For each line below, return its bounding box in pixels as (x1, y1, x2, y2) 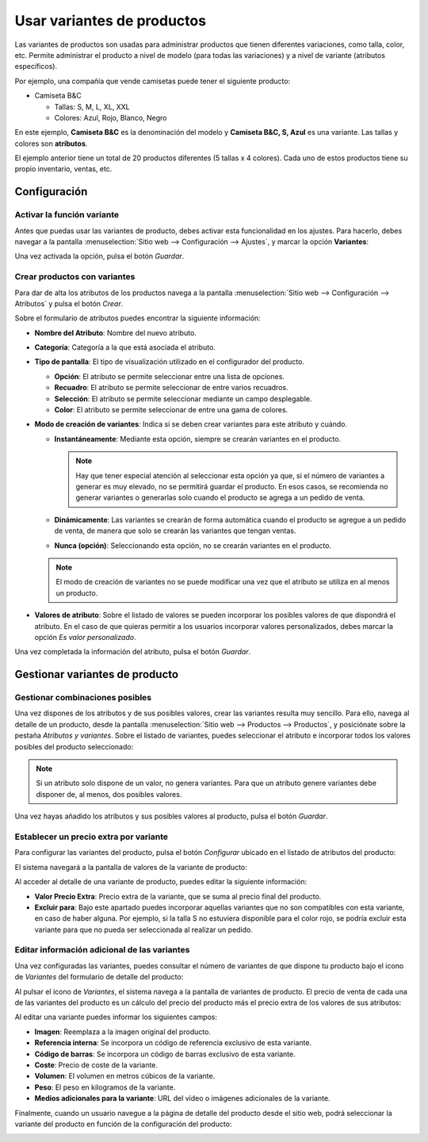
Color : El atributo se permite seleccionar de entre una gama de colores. (54, 405, 289, 415)
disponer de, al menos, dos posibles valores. (36, 789, 182, 799)
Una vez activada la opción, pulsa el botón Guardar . (14, 251, 185, 261)
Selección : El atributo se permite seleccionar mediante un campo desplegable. (54, 393, 312, 404)
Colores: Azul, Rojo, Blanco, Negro (54, 113, 167, 122)
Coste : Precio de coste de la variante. (34, 1060, 159, 1070)
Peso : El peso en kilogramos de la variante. (34, 1083, 176, 1092)
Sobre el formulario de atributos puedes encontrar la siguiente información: (14, 313, 261, 323)
